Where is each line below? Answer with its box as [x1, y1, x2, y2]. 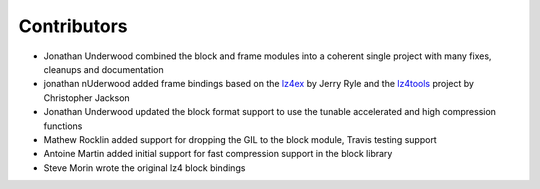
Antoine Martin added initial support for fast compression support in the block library [43, 148, 393, 160]
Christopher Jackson [43, 91, 130, 104]
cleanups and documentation [43, 63, 164, 75]
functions [43, 120, 83, 132]
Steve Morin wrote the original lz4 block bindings [43, 161, 246, 174]
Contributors [18, 15, 129, 37]
